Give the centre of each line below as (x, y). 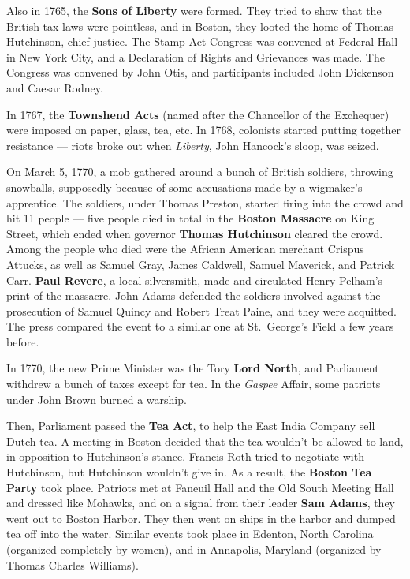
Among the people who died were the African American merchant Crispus (185, 249)
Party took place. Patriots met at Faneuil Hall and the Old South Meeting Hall (200, 487)
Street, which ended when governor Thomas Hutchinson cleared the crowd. (195, 233)
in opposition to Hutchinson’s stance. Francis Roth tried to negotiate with (185, 456)
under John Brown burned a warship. (97, 399)
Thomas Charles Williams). (73, 564)
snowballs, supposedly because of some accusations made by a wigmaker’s (184, 187)
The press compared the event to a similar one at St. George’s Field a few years (200, 326)
